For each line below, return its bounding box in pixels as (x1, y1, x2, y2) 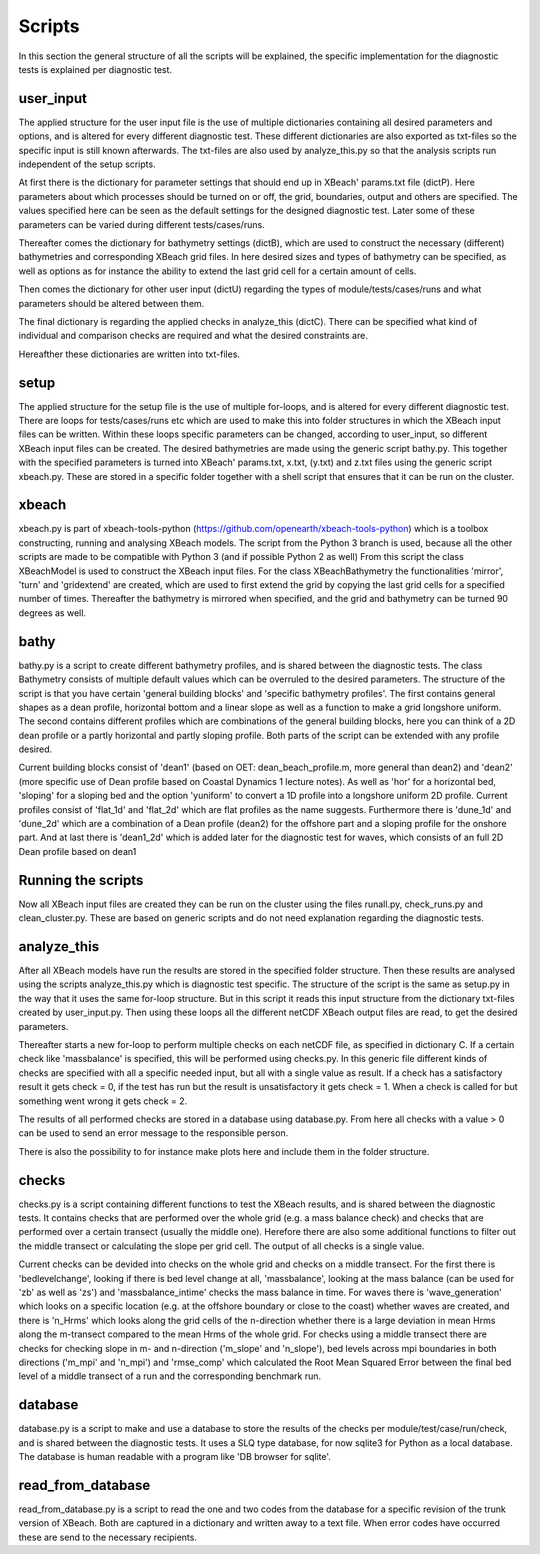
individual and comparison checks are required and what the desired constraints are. (18, 330, 369, 342)
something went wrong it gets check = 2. (18, 1095, 188, 1107)
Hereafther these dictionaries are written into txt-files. (18, 348, 240, 360)
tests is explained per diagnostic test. (18, 63, 173, 75)
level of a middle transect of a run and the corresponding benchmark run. (18, 1370, 322, 1382)
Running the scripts (18, 871, 144, 889)
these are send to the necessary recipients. (18, 1531, 197, 1543)
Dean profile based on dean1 (18, 845, 137, 857)
